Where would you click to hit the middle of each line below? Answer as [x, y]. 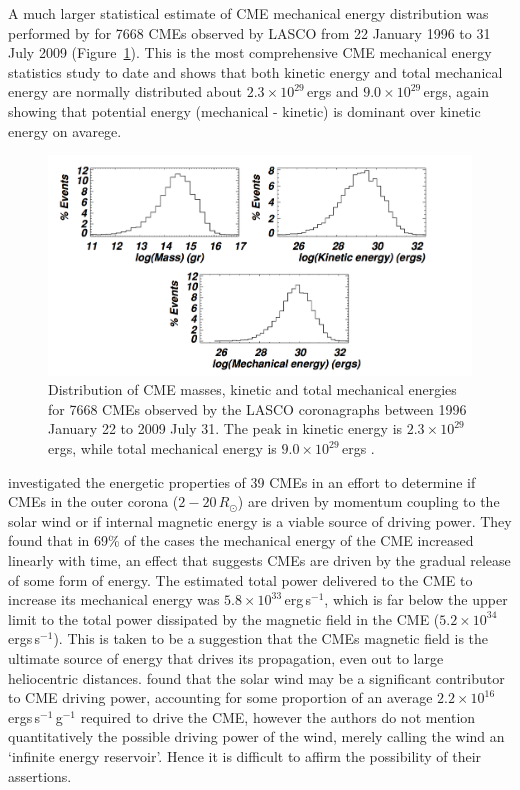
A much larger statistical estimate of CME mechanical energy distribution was [248, 13]
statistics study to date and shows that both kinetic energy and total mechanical [255, 71]
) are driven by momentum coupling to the [368, 501]
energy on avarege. [65, 130]
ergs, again [456, 91]
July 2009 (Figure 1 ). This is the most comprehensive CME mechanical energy [250, 52]
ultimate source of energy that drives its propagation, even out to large [226, 657]
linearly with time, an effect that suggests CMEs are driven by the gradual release [259, 559]
